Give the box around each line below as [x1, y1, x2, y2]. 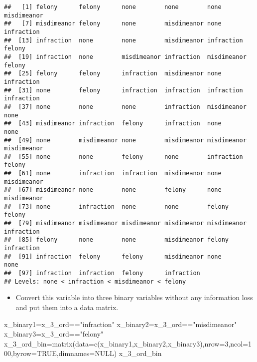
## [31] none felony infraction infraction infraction [4, 86, 243, 94]
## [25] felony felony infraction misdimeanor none [4, 70, 222, 77]
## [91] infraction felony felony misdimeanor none [4, 253, 222, 260]
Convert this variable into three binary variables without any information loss [15, 292, 253, 303]
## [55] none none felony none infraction [4, 153, 243, 160]
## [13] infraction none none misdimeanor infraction [4, 36, 243, 44]
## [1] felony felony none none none [4, 3, 222, 10]
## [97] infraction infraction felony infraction [4, 270, 200, 277]
